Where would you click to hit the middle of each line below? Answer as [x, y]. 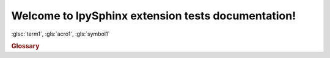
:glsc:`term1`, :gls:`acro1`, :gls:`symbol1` [61, 34]
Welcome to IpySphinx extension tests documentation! [154, 16]
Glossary [25, 47]
